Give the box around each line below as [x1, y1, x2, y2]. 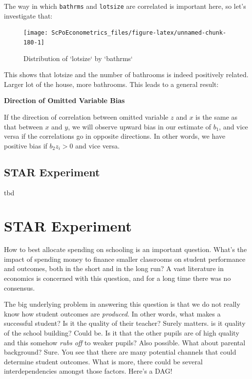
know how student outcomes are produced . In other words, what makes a [4, 308, 221, 318]
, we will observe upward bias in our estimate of [68, 121, 211, 131]
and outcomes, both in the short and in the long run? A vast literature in [4, 263, 224, 274]
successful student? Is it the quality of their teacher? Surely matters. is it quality [4, 318, 246, 328]
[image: [23, 29, 48, 37]
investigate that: [4, 10, 53, 21]
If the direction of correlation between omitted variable [4, 111, 168, 122]
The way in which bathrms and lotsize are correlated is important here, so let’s [4, 1, 246, 11]
